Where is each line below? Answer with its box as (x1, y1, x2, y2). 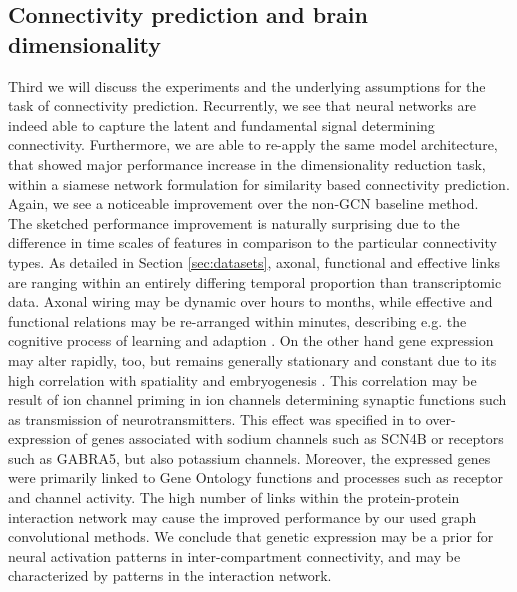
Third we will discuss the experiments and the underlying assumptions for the (8, 75, 486, 96)
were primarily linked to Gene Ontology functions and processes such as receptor (8, 467, 504, 488)
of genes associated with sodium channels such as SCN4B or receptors (75, 428, 504, 449)
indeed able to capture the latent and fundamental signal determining (8, 114, 435, 135)
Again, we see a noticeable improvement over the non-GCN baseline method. (8, 193, 479, 214)
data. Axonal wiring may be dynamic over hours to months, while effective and (8, 291, 493, 312)
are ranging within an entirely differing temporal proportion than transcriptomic (8, 271, 502, 292)
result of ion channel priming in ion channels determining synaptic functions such (8, 389, 507, 410)
